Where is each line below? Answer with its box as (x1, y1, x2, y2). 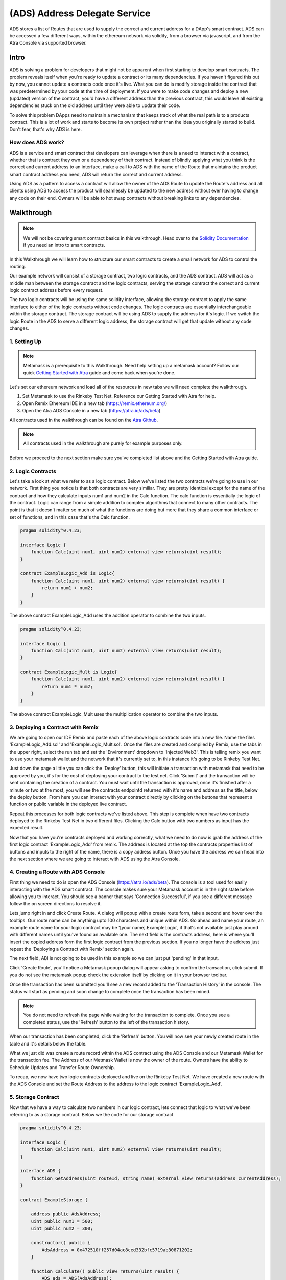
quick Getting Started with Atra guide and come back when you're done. (23, 369, 176, 376)
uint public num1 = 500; (31, 1219, 93, 1224)
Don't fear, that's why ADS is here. (9, 126, 82, 133)
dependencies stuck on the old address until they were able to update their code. (9, 102, 181, 109)
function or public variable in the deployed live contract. (9, 801, 127, 807)
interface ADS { (20, 1168, 61, 1174)
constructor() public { (31, 1240, 90, 1246)
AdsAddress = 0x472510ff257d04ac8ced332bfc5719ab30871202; (41, 1247, 193, 1253)
